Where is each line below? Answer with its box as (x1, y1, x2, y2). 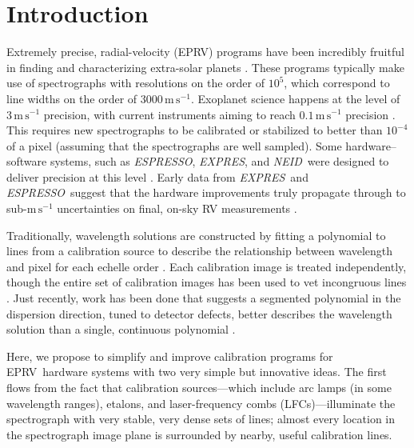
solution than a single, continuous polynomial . (6, 321, 236, 338)
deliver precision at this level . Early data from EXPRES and (6, 168, 309, 185)
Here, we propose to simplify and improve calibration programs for (6, 347, 333, 364)
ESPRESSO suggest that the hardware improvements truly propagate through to (6, 184, 406, 201)
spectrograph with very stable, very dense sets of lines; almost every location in (6, 410, 396, 427)
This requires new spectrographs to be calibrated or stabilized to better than (6, 122, 383, 138)
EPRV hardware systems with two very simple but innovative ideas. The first (6, 363, 387, 380)
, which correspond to (284, 74, 390, 91)
